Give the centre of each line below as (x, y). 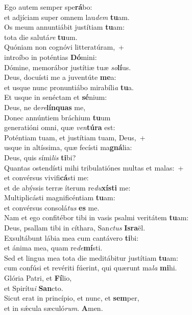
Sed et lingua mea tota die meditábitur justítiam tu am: (91, 257)
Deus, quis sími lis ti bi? (40, 157)
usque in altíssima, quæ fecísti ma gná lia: (68, 147)
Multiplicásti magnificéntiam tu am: (60, 197)
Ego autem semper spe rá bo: (48, 7)
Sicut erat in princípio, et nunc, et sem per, (72, 298)
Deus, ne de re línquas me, (45, 107)
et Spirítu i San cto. (34, 288)
